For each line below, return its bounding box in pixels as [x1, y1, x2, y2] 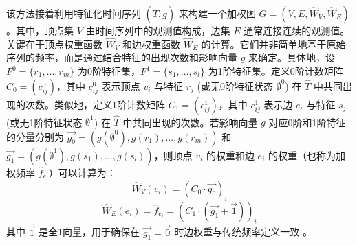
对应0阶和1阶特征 [268, 115, 346, 129]
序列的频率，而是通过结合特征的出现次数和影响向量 [6, 50, 237, 65]
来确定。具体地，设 [248, 50, 336, 65]
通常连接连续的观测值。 [244, 23, 350, 37]
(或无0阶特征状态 [197, 78, 273, 93]
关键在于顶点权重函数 [6, 36, 102, 51]
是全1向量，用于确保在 [39, 224, 140, 239]
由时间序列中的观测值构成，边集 [85, 23, 230, 37]
